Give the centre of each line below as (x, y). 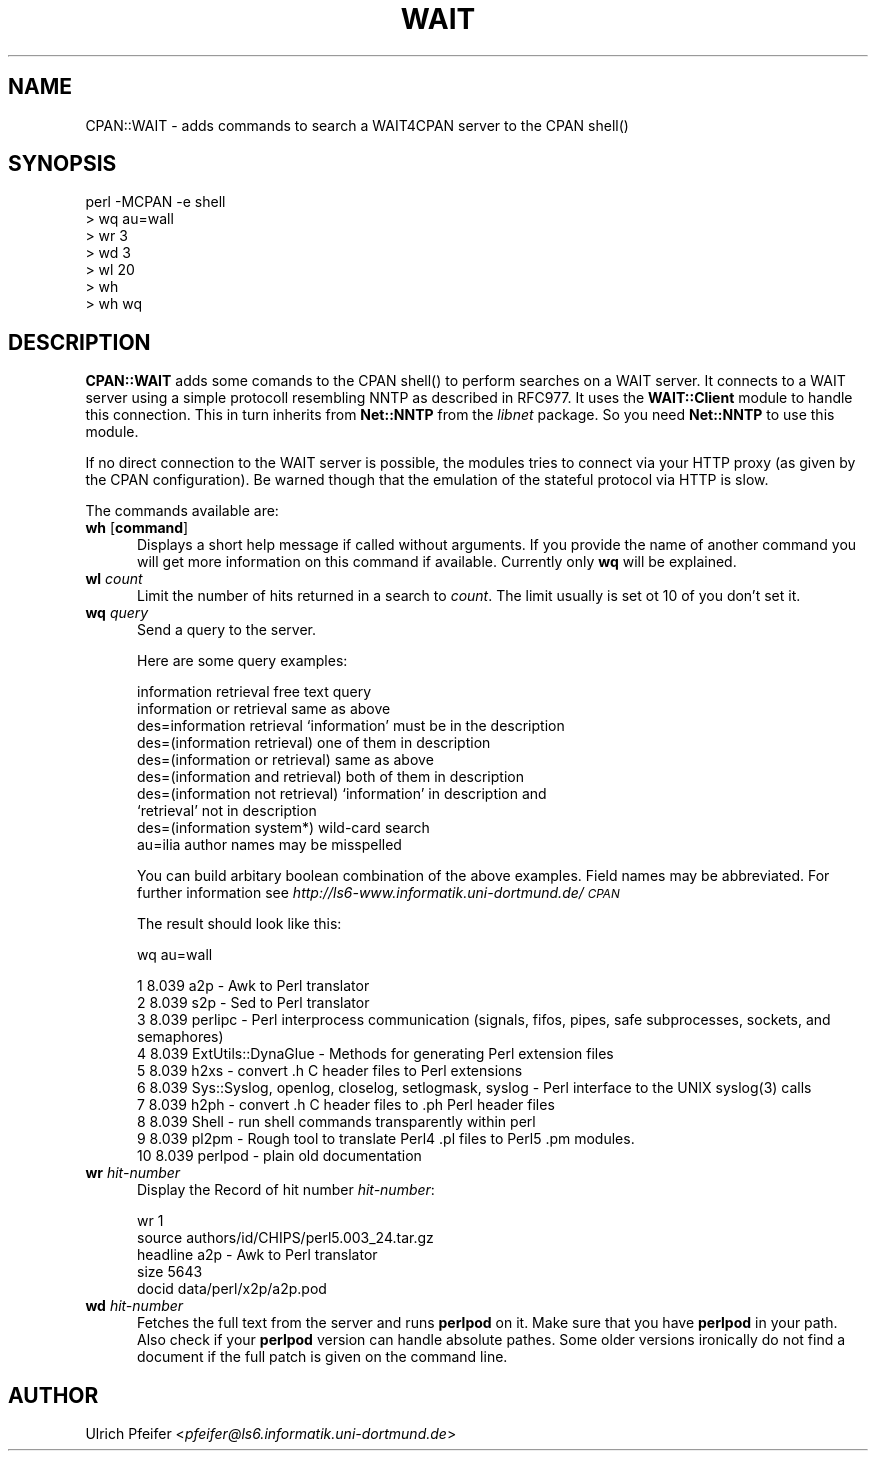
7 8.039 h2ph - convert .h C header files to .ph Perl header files (346, 1105)
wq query (117, 613)
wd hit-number (134, 1306)
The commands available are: (182, 511)
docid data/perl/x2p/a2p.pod (232, 1289)
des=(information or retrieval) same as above (285, 760)
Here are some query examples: (242, 661)
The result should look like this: (239, 924)
